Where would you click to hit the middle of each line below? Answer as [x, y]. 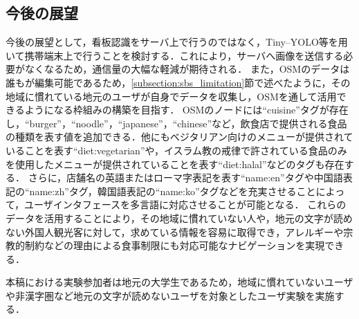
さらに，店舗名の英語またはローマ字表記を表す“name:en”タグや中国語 [185, 177]
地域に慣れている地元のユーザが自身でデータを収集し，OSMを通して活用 [171, 96]
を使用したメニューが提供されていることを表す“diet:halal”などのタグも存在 [175, 164]
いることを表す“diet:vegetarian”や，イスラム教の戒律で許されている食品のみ [176, 150]
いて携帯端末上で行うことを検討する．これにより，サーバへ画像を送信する [175, 55]
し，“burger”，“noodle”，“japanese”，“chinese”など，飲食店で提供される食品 [176, 123]
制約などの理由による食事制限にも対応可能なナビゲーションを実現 [175, 245]
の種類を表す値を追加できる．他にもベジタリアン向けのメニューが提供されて [179, 137]
